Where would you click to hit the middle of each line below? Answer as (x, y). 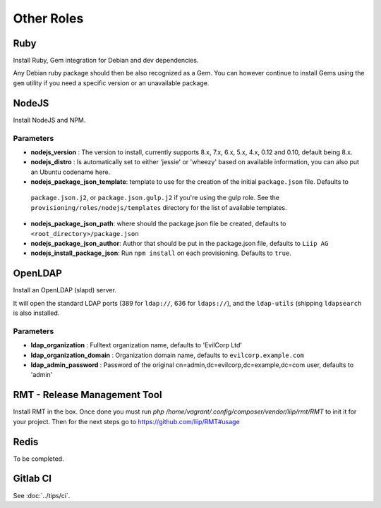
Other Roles (48, 18)
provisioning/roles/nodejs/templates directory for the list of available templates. (159, 207)
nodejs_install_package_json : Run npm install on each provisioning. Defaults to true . (161, 253)
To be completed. (38, 459)
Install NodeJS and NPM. (49, 120)
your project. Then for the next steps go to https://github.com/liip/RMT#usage (126, 421)
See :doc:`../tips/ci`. (42, 495)
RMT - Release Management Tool (87, 395)
